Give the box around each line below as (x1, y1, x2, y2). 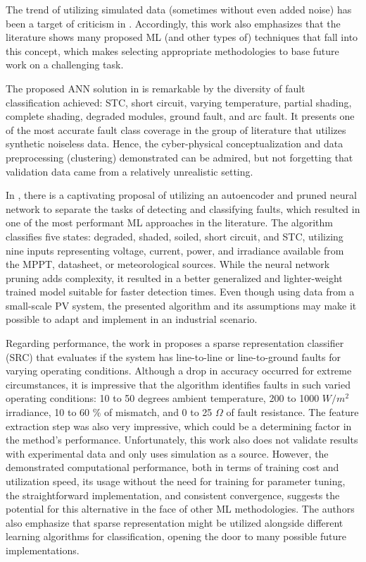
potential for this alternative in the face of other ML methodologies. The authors (6, 501, 355, 516)
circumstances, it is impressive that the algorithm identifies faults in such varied (6, 377, 351, 391)
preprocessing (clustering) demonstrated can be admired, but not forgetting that (6, 149, 353, 164)
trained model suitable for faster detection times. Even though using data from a (6, 284, 355, 299)
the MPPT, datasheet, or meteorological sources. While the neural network (6, 257, 330, 271)
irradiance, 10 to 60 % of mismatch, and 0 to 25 (6, 405, 213, 420)
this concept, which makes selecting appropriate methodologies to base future (6, 43, 339, 58)
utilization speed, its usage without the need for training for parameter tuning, (6, 474, 346, 488)
